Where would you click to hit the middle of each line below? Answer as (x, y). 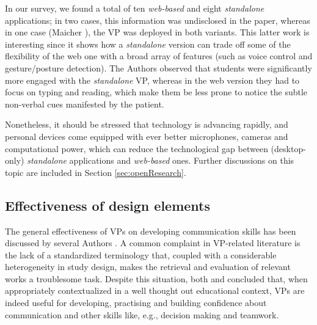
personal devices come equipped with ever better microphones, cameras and (147, 136)
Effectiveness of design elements (108, 205)
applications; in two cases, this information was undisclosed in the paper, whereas (158, 20)
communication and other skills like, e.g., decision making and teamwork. (142, 314)
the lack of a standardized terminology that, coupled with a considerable (141, 254)
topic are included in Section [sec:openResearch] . (96, 172)
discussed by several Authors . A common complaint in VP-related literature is (153, 243)
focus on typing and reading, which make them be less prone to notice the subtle (156, 92)
